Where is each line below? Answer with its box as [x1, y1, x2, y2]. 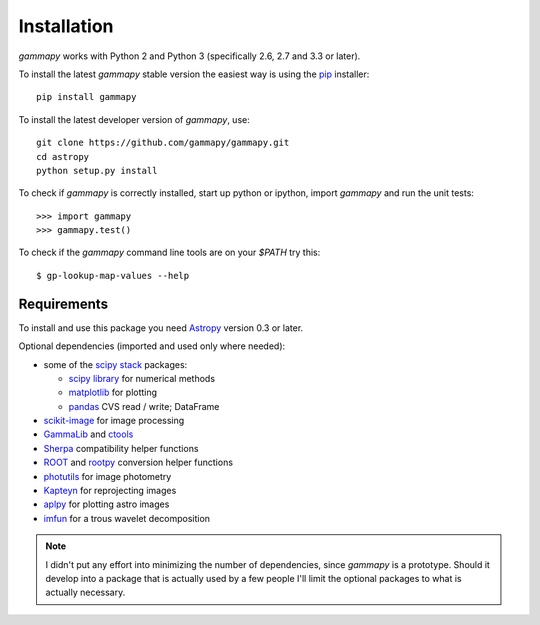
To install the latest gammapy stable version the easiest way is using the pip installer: [18, 68, 370, 80]
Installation [18, 15, 114, 37]
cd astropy [36, 151, 90, 162]
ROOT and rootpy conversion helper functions [43, 456, 234, 469]
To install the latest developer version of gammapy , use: [18, 113, 250, 125]
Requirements [18, 295, 109, 312]
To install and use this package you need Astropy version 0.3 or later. [18, 321, 304, 334]
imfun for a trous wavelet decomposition [43, 512, 210, 524]
